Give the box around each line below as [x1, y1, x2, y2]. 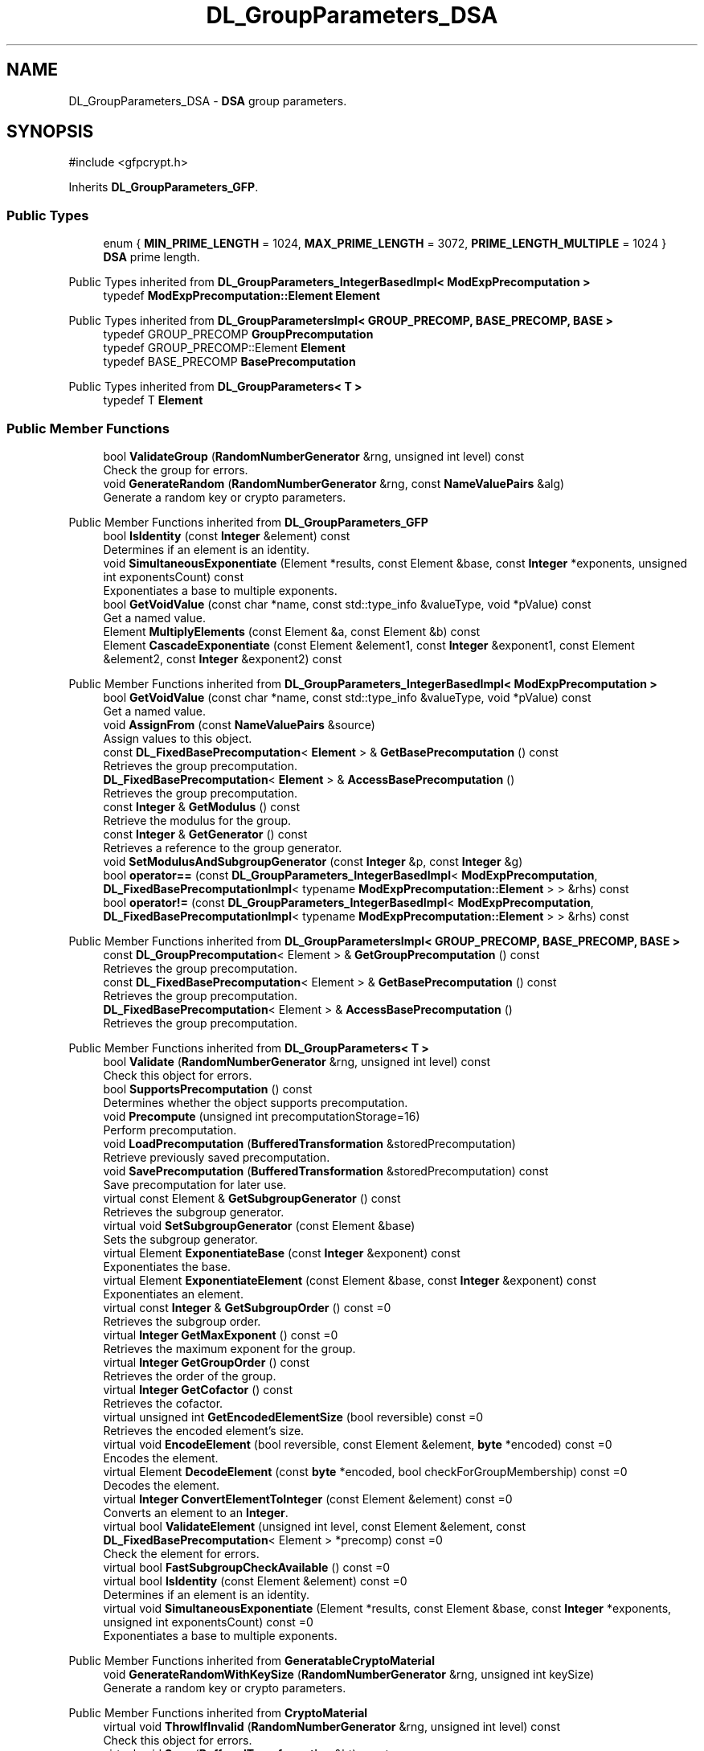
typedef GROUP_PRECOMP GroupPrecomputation [103, 327, 374, 342]
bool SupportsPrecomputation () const [103, 1081, 313, 1096]
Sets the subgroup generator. [103, 1232, 258, 1246]
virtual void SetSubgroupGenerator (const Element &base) [103, 1218, 415, 1232]
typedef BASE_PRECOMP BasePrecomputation [103, 355, 356, 369]
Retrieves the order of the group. [103, 1368, 276, 1383]
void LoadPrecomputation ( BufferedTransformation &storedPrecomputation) [103, 1136, 516, 1150]
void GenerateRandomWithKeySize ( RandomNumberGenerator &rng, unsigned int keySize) [103, 1667, 595, 1681]
